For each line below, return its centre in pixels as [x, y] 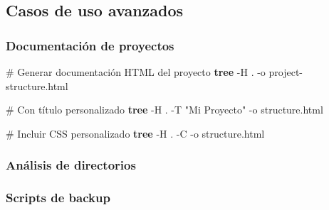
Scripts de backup [58, 198]
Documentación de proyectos [90, 45]
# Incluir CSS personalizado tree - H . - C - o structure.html [135, 133]
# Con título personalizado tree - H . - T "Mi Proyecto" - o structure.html [164, 110]
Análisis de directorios [71, 165]
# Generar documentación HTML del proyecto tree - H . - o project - [155, 72]
